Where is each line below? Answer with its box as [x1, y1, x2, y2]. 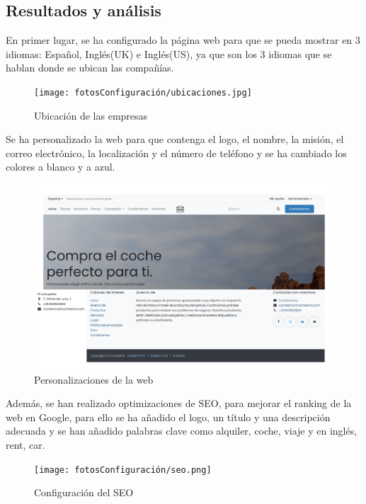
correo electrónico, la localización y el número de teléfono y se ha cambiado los [6, 145, 347, 160]
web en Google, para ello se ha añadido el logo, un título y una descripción [6, 409, 331, 424]
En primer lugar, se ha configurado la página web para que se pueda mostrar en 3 [6, 33, 360, 47]
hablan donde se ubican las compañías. [6, 60, 174, 75]
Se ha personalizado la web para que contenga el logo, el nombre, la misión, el [6, 132, 344, 147]
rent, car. [6, 437, 45, 452]
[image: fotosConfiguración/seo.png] [34, 464, 212, 475]
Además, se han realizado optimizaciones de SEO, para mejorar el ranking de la [6, 396, 352, 411]
